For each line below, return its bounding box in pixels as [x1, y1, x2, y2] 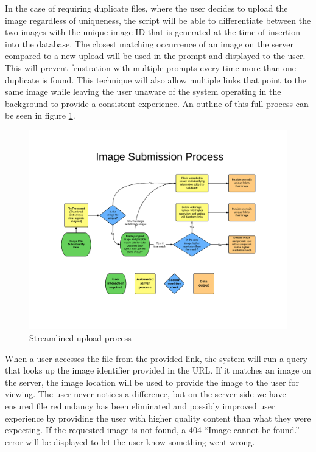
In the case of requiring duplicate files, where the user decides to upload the [5, 2, 288, 14]
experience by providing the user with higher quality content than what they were [5, 411, 311, 424]
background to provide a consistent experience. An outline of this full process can [5, 97, 309, 110]
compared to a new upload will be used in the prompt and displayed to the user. [5, 49, 306, 62]
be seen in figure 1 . [5, 109, 75, 122]
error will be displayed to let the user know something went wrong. [5, 435, 255, 448]
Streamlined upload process [29, 332, 132, 344]
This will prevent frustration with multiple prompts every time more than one [5, 61, 297, 74]
